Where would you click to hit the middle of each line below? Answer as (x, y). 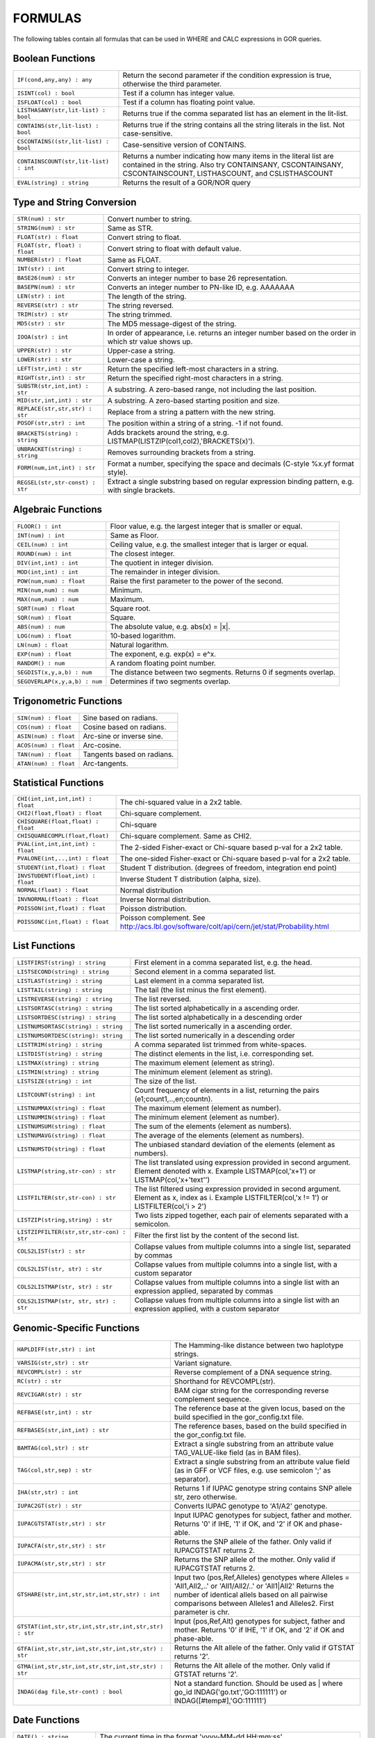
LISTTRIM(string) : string (60, 1045)
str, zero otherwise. (206, 1497)
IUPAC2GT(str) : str (50, 1506)
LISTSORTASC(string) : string (65, 1008)
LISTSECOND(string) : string (63, 972)
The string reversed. (140, 305)
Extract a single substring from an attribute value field (262, 1461)
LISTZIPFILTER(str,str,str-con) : (72, 1232)
